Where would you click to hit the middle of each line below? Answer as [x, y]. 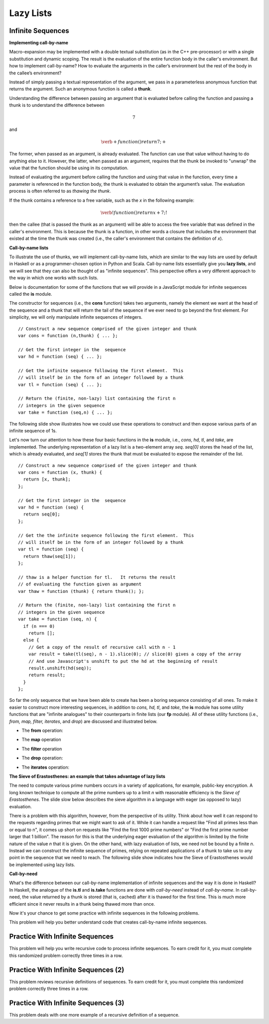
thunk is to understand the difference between [57, 105]
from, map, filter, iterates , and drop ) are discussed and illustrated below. [83, 721]
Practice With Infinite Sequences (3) [67, 1003]
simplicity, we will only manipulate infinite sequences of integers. [76, 317]
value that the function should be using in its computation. [69, 168]
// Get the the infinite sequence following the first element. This [106, 535]
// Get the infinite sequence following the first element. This [101, 370]
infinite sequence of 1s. [33, 431]
